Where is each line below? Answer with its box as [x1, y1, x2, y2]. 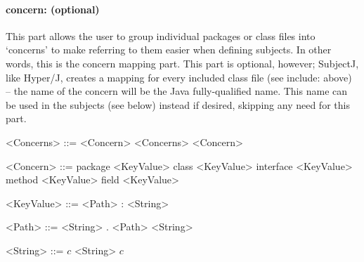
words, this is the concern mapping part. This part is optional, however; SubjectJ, [6, 55, 359, 70]
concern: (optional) [6, 1, 100, 16]
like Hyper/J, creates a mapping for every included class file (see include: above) [6, 70, 352, 84]
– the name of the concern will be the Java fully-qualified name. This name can [6, 84, 348, 98]
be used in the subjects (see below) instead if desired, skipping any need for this [6, 97, 350, 112]
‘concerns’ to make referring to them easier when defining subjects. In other [6, 42, 332, 57]
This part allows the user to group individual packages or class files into [6, 28, 316, 43]
